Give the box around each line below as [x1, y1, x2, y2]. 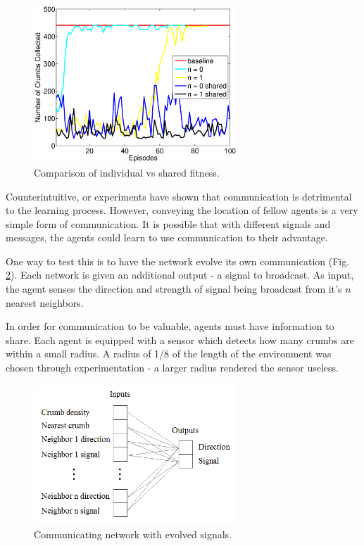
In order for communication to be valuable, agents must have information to [6, 319, 334, 334]
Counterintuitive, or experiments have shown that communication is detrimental [6, 189, 352, 203]
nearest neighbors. [6, 295, 84, 310]
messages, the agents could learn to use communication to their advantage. [6, 230, 328, 245]
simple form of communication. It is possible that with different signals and [6, 216, 331, 231]
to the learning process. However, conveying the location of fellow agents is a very [6, 203, 358, 217]
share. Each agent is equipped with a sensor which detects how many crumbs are [6, 332, 355, 347]
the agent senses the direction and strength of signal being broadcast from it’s [6, 281, 342, 296]
